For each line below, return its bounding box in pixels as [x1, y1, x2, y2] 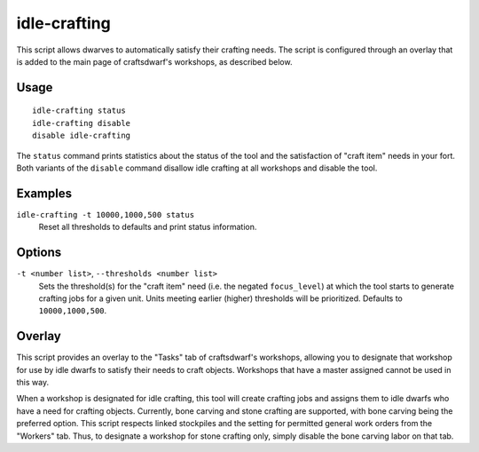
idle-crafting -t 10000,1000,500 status [16, 210, 195, 219]
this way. [16, 377, 49, 387]
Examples [16, 186, 73, 201]
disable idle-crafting [32, 131, 131, 141]
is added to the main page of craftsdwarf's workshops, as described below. [16, 56, 293, 67]
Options [16, 245, 62, 260]
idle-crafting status [32, 106, 126, 115]
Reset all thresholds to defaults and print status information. [38, 222, 257, 233]
